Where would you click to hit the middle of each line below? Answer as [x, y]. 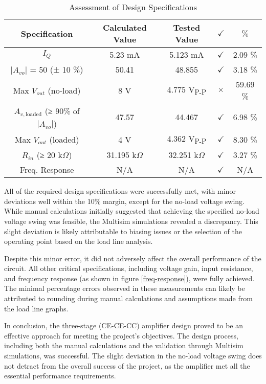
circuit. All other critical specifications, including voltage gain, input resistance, [129, 268]
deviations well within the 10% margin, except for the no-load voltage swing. [125, 201]
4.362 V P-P [187, 139]
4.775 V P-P [187, 90]
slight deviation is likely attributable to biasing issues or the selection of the [123, 231]
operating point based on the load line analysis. [79, 241]
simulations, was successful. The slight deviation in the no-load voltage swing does [133, 356]
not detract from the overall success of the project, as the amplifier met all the [127, 365]
